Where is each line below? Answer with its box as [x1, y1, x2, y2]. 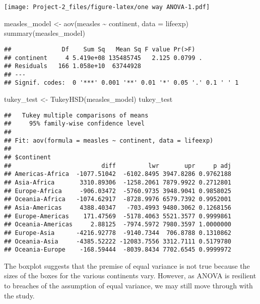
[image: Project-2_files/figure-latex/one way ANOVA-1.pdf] [4, 4, 210, 11]
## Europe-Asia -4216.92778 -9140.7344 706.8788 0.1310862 [4, 229, 232, 236]
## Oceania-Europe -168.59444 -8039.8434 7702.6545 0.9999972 [4, 246, 232, 254]
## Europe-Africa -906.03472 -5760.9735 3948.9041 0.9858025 [4, 187, 232, 195]
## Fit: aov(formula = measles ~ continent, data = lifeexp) [4, 137, 214, 144]
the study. [4, 290, 35, 300]
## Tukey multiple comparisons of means [4, 111, 149, 119]
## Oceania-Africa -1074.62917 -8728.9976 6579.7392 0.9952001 [4, 196, 232, 203]
